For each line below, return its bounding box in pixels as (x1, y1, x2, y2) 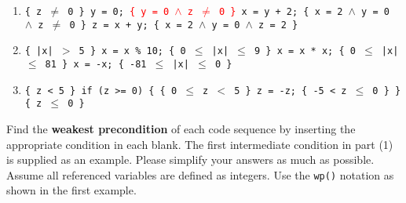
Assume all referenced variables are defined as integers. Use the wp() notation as (6, 166, 394, 183)
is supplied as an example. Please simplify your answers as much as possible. (6, 151, 375, 168)
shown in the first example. (6, 182, 137, 198)
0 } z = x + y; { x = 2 (69, 19, 193, 31)
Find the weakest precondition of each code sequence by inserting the (6, 120, 356, 136)
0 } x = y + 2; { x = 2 (218, 6, 343, 17)
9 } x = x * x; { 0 (254, 45, 356, 57)
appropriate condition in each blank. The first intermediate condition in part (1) (6, 136, 393, 152)
